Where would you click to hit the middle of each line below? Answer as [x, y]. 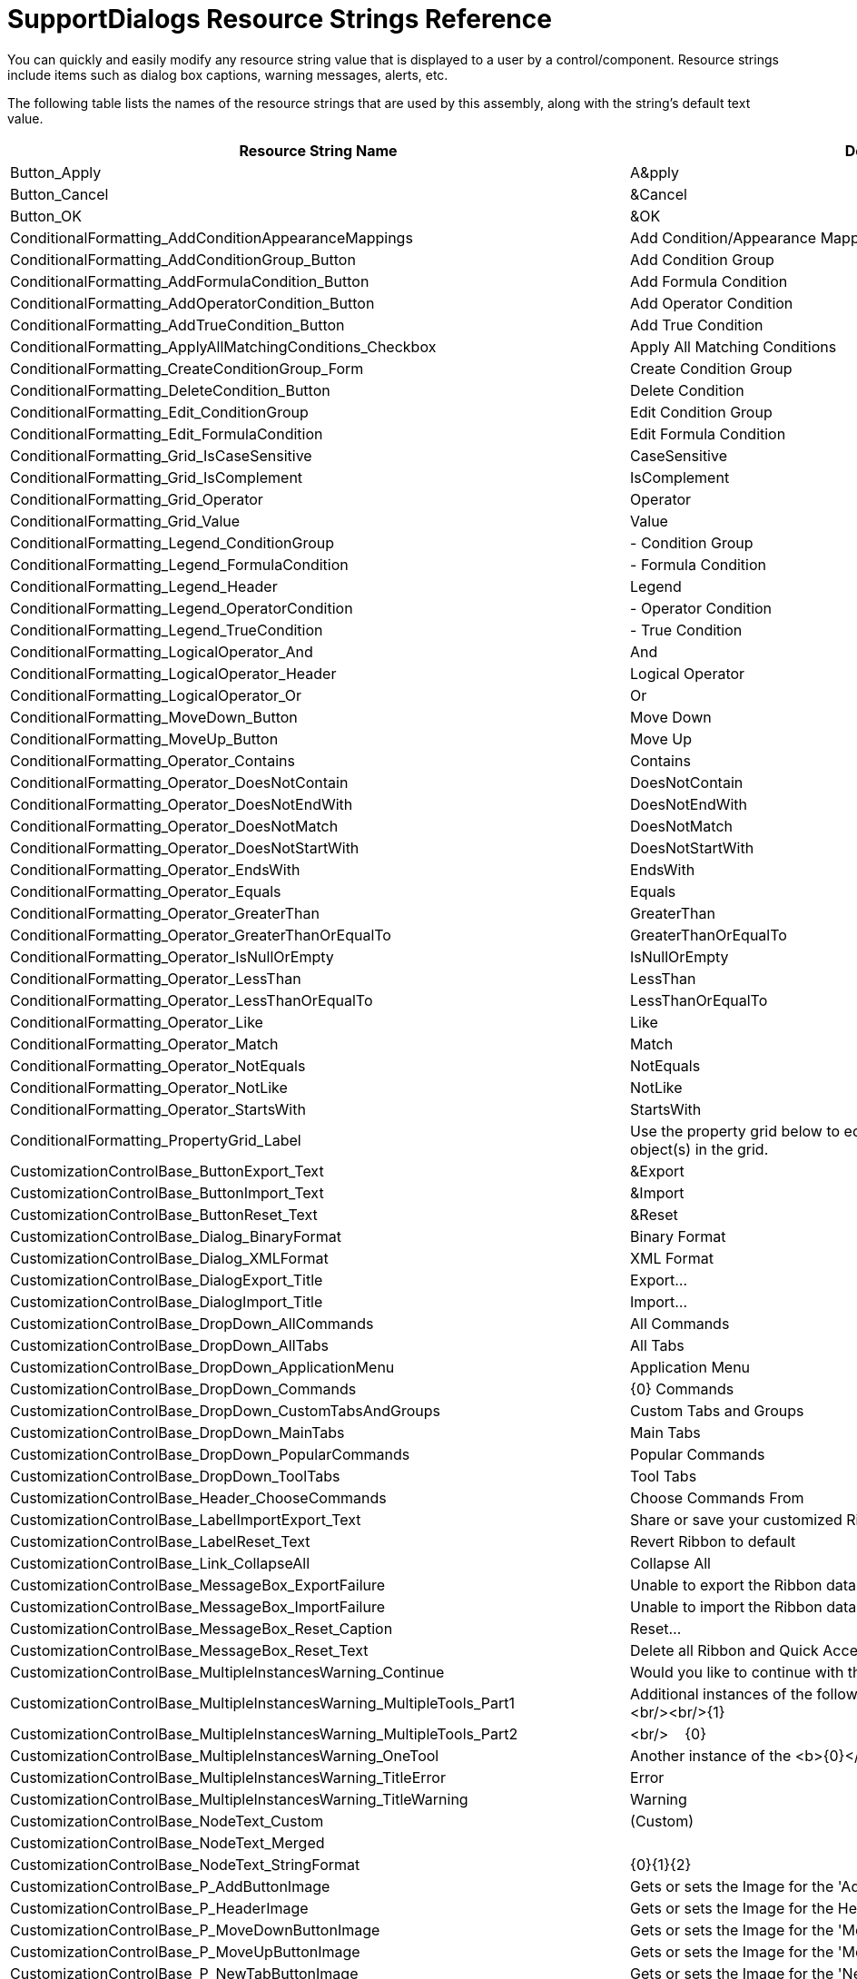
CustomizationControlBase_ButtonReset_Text [164, 1214]
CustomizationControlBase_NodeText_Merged [167, 1842]
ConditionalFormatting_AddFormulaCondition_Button [190, 281]
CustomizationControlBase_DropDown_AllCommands [192, 1323]
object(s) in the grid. [699, 1149]
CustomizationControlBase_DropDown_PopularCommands [210, 1454]
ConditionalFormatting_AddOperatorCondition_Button [192, 303]
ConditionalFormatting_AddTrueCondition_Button [177, 325]
